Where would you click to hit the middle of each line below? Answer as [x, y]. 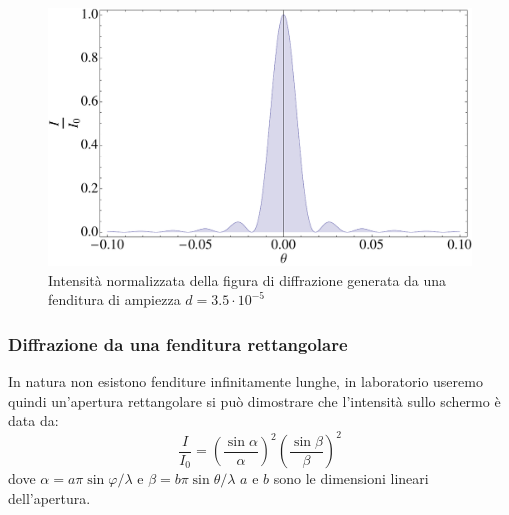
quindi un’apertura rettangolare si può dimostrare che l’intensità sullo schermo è [254, 400]
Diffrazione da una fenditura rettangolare [178, 343]
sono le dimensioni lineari [351, 478]
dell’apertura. [49, 497]
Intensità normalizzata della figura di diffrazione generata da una [247, 279]
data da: [33, 420]
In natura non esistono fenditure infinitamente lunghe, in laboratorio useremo [245, 380]
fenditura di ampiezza [114, 299]
